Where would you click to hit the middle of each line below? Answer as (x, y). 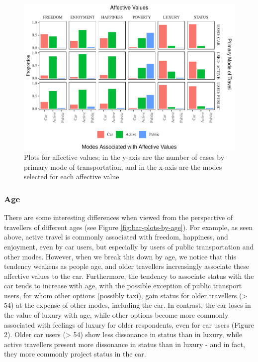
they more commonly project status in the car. (75, 354)
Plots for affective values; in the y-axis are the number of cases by (124, 157)
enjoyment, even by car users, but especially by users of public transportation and (129, 246)
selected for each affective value (72, 177)
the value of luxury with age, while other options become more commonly (116, 315)
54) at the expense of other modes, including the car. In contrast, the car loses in (128, 305)
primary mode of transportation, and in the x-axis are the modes (123, 167)
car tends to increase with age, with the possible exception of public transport (123, 286)
